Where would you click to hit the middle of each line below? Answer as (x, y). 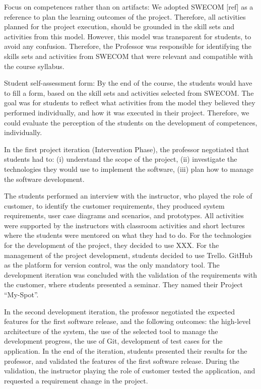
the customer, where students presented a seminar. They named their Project (124, 284)
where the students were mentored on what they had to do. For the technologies (128, 235)
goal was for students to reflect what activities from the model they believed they (130, 103)
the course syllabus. (34, 66)
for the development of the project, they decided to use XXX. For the (112, 245)
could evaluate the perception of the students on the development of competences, (131, 122)
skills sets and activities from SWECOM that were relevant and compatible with (128, 56)
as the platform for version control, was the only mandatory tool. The (112, 265)
